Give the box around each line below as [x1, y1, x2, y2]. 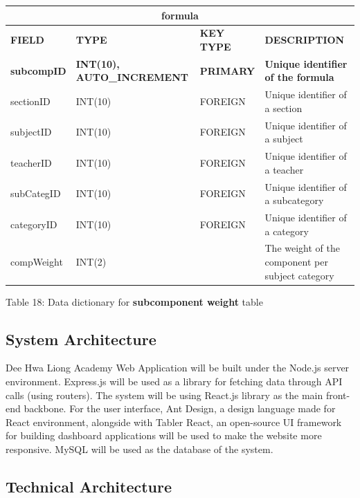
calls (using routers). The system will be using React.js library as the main [6, 387, 323, 402]
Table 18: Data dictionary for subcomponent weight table [6, 294, 263, 308]
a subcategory [264, 193, 324, 207]
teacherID [10, 155, 52, 169]
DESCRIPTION [264, 33, 345, 47]
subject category [264, 268, 334, 282]
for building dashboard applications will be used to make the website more [6, 428, 322, 443]
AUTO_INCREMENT [75, 70, 188, 84]
